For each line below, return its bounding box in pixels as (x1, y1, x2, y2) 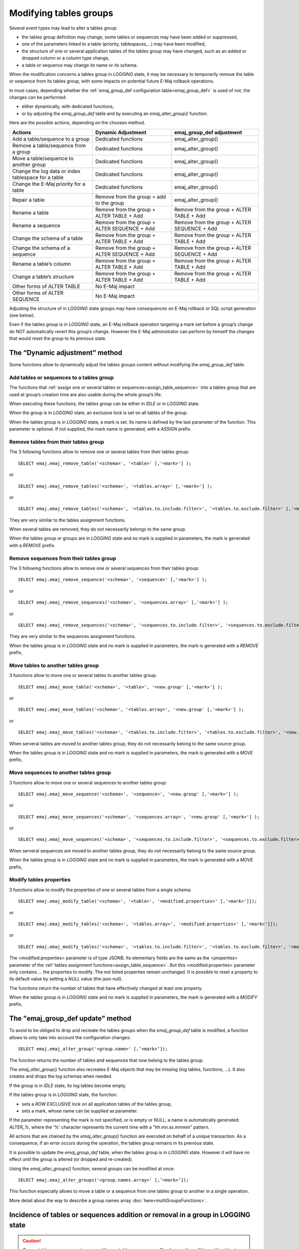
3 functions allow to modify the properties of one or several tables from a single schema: (9, 887, 192, 893)
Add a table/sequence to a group (12, 135, 90, 142)
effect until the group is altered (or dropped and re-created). (9, 1157, 133, 1163)
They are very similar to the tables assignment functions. (9, 517, 126, 523)
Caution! (22, 1238, 41, 1244)
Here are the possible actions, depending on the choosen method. (9, 120, 146, 126)
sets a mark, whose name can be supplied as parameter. (21, 1108, 138, 1114)
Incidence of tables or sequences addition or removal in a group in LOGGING (9, 1211, 251, 1219)
